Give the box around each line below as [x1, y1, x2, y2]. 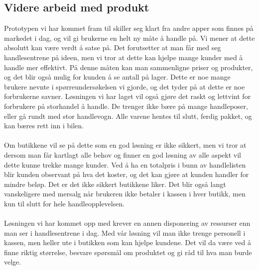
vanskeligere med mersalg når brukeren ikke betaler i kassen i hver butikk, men [4, 188, 246, 199]
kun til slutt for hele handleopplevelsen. [4, 198, 125, 208]
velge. [4, 257, 21, 267]
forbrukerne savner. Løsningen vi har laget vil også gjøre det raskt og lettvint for [4, 91, 251, 101]
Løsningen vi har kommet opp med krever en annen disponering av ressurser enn [4, 218, 251, 228]
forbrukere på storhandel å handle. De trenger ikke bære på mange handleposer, [4, 100, 248, 111]
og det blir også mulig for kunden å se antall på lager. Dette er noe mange [4, 72, 231, 82]
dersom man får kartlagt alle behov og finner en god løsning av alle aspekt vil [4, 149, 242, 160]
